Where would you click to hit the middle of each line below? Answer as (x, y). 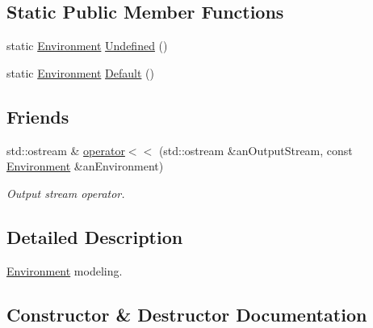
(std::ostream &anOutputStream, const (256, 150)
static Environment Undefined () (87, 46)
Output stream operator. (66, 193)
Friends (38, 116)
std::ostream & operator (66, 150)
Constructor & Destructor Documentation (187, 314)
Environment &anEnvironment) (85, 166)
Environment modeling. (65, 270)
